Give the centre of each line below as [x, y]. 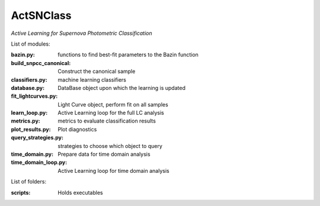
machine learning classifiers [92, 79]
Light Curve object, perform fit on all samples [113, 104]
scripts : [21, 192]
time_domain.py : [32, 154]
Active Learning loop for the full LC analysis [111, 113]
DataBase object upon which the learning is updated [122, 88]
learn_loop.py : [29, 113]
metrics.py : [26, 121]
